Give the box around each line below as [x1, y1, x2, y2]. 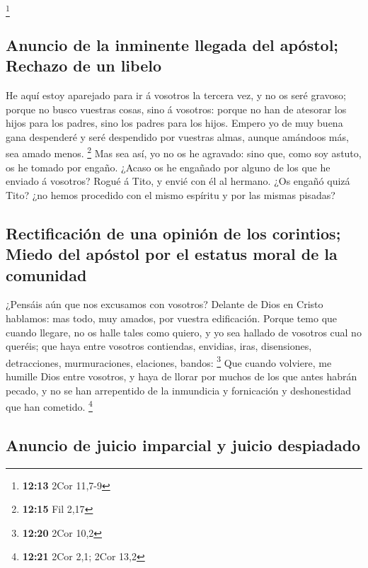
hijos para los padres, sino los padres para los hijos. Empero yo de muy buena [6, 115, 343, 130]
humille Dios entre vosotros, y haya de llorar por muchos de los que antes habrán [6, 368, 357, 383]
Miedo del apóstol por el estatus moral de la [6, 243, 338, 265]
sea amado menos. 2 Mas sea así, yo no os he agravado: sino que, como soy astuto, [6, 144, 362, 160]
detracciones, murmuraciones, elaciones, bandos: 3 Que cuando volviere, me [6, 353, 332, 370]
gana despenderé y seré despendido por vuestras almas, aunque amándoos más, [6, 129, 349, 144]
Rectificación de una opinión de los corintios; [6, 222, 341, 244]
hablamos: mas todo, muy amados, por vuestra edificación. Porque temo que [6, 310, 338, 325]
